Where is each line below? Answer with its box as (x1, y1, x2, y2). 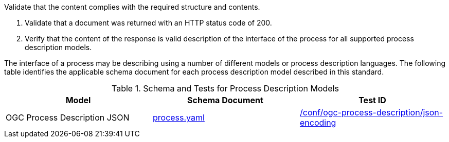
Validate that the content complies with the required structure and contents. (4, 3, 260, 11)
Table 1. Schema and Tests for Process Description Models (111, 83, 339, 93)
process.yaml (152, 112, 205, 123)
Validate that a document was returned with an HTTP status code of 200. (25, 18, 272, 27)
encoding (299, 117, 336, 128)
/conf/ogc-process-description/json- (299, 107, 443, 117)
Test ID (358, 95, 386, 105)
